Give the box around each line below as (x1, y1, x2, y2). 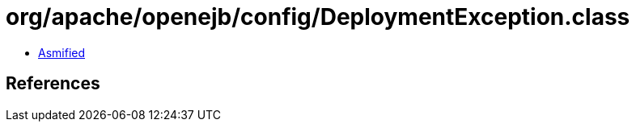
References (6, 73, 100, 94)
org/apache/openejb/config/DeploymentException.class (6, 3, 630, 31)
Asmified (38, 45, 86, 60)
